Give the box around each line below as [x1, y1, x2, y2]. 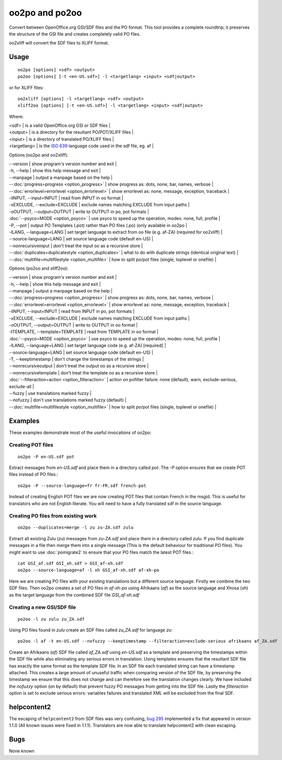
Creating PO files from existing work [9, 512, 97, 519]
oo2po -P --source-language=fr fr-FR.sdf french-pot [18, 483, 146, 488]
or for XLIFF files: [9, 84, 44, 90]
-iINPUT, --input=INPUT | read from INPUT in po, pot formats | [9, 309, 135, 314]
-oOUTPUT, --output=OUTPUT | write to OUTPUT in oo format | [9, 322, 138, 328]
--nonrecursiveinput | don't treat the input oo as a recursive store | [9, 243, 143, 249]
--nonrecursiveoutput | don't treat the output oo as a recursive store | [9, 363, 149, 369]
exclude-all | [9, 383, 34, 390]
